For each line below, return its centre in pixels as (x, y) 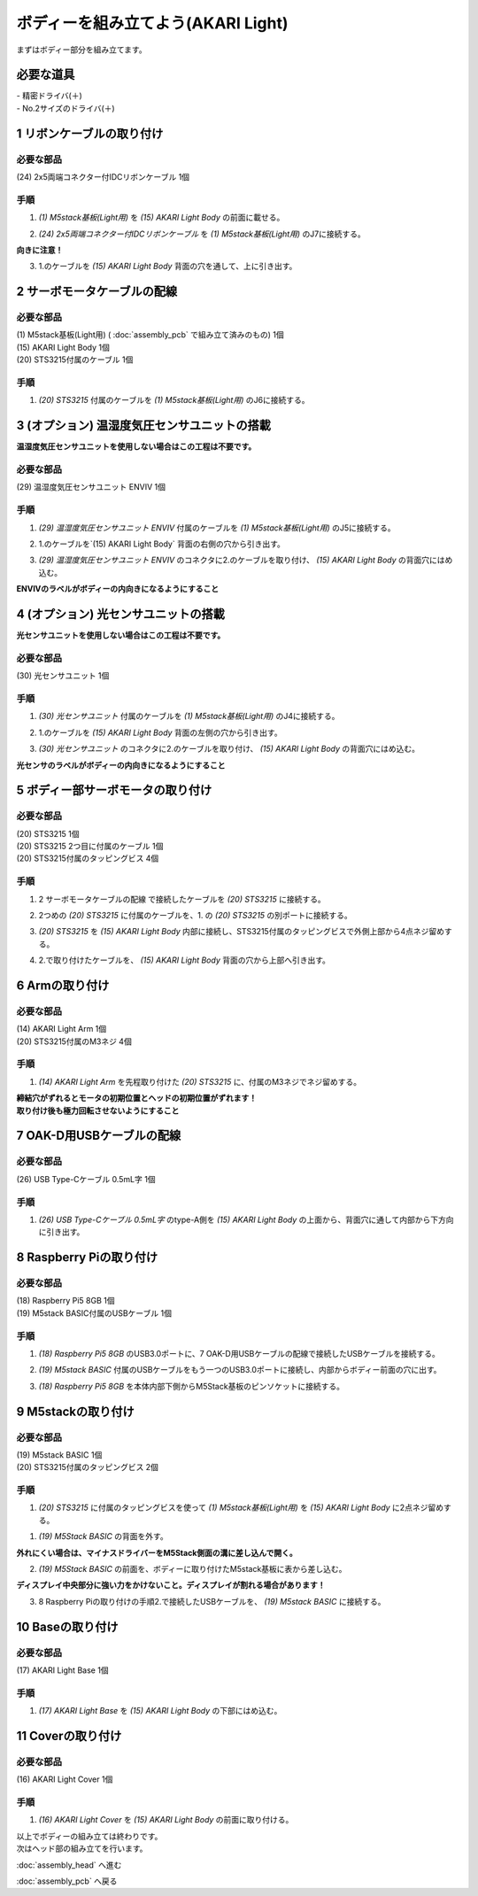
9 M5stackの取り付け (75, 1411)
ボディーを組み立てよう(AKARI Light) (152, 23)
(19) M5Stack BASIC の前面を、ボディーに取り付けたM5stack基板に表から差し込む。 (193, 1569)
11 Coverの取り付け (69, 1736)
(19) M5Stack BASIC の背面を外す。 (103, 1536)
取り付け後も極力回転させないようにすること (98, 1111)
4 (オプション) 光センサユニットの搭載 (120, 614)
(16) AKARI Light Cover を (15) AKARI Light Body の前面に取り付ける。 (166, 1820)
